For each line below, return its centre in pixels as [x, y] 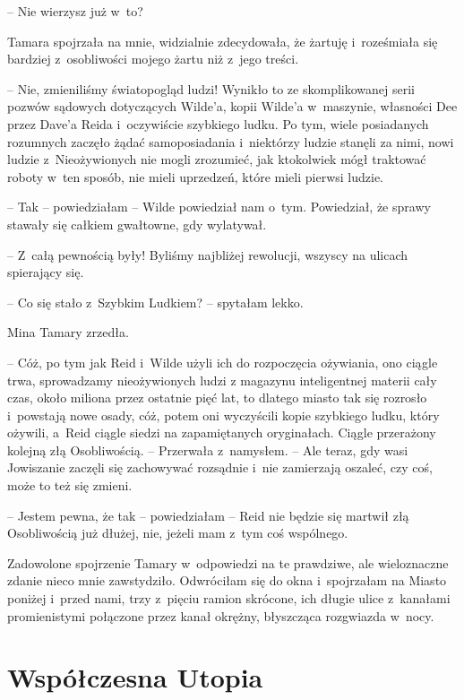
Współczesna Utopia [135, 677]
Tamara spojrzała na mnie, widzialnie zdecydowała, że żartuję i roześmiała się [223, 41]
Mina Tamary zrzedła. [68, 332]
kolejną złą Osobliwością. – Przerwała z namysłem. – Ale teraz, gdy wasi [208, 449]
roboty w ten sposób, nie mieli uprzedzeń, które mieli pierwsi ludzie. [195, 176]
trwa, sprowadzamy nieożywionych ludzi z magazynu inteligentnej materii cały [222, 380]
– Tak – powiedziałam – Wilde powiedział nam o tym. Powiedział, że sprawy [219, 207]
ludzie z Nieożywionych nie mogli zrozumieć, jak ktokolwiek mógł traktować [217, 159]
